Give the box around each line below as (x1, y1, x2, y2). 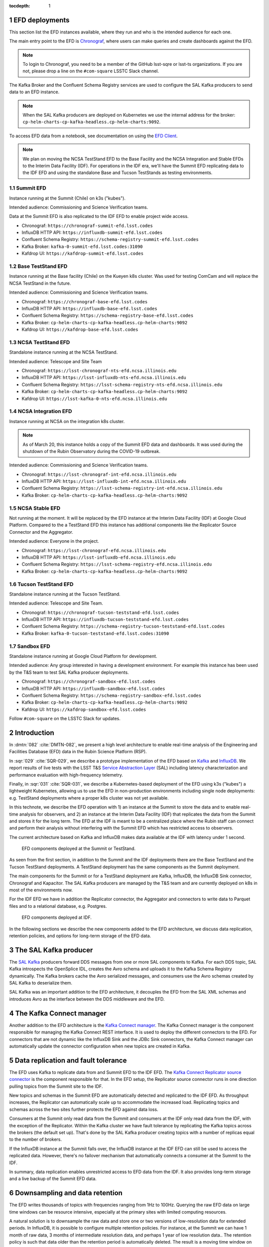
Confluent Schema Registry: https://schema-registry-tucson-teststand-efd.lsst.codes (21, 623, 225, 629)
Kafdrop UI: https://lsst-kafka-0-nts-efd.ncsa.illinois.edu (21, 396, 167, 402)
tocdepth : (9, 3, 30, 8)
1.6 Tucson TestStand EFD (9, 581, 74, 588)
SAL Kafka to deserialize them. (9, 980, 72, 986)
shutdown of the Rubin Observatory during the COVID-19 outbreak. (22, 448, 160, 454)
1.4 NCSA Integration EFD (9, 408, 72, 415)
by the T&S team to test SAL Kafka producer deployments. (9, 669, 129, 675)
